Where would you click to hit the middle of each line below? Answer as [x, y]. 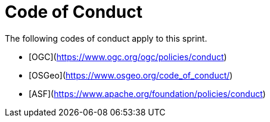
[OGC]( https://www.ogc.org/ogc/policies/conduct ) [128, 57]
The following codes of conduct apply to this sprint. [106, 38]
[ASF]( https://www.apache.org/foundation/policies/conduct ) [147, 93]
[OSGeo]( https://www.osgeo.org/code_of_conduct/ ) [131, 75]
